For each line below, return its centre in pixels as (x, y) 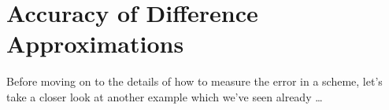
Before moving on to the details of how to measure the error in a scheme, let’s (194, 81)
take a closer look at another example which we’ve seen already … (165, 96)
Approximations (95, 44)
